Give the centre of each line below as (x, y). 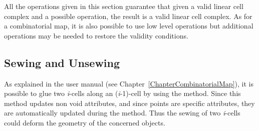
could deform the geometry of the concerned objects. (85, 122)
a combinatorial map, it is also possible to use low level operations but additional (129, 26)
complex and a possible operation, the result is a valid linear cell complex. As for (128, 16)
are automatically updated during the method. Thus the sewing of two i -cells (122, 113)
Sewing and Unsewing (62, 62)
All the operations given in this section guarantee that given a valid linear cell (124, 6)
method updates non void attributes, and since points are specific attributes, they (129, 103)
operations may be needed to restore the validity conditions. (96, 35)
